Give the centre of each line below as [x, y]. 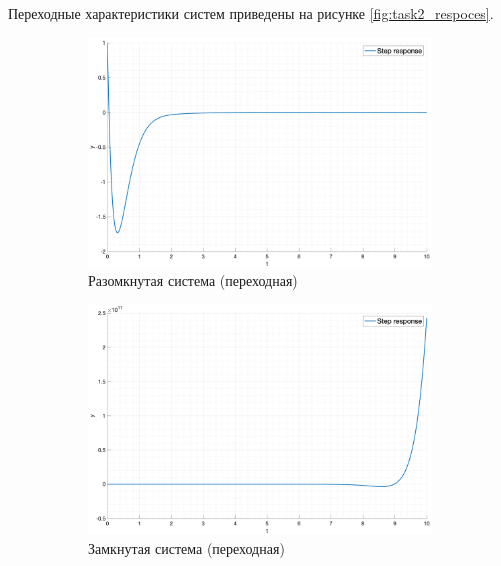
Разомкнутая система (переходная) [193, 280]
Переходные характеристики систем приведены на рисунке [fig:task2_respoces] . [251, 13]
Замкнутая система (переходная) [186, 547]
